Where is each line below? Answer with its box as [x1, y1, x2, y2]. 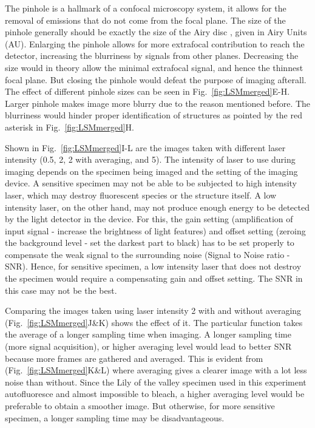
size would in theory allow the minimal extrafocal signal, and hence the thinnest [5, 61, 303, 73]
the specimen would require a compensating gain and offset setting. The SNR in [5, 272, 303, 285]
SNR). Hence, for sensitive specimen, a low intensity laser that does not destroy [5, 260, 302, 273]
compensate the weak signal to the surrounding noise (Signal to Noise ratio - [5, 248, 290, 260]
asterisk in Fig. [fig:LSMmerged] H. [5, 120, 135, 133]
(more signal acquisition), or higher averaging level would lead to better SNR [5, 340, 292, 353]
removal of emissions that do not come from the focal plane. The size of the [5, 13, 286, 26]
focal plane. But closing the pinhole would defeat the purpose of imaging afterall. [5, 73, 307, 86]
